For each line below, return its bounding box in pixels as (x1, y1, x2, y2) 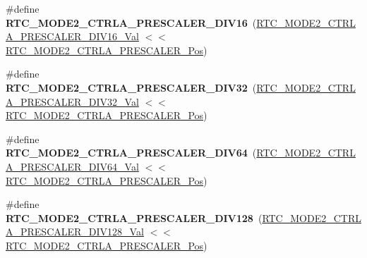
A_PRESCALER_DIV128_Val (6, 224, 144, 239)
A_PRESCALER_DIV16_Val (6, 29, 139, 44)
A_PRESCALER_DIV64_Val (6, 159, 139, 173)
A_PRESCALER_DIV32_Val (6, 94, 139, 109)
